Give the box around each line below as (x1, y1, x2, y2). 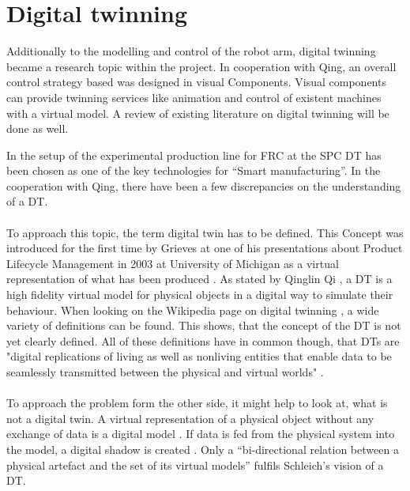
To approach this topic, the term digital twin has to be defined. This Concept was (6, 224, 404, 240)
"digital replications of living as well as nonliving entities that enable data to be (6, 348, 392, 364)
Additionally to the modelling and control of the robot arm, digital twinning (6, 43, 376, 59)
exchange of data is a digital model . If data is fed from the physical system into (6, 425, 395, 442)
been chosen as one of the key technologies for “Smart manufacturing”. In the (6, 162, 381, 179)
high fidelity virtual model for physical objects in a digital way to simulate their (6, 286, 393, 303)
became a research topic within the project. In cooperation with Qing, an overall (6, 58, 397, 74)
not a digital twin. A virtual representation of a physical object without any (6, 410, 374, 426)
